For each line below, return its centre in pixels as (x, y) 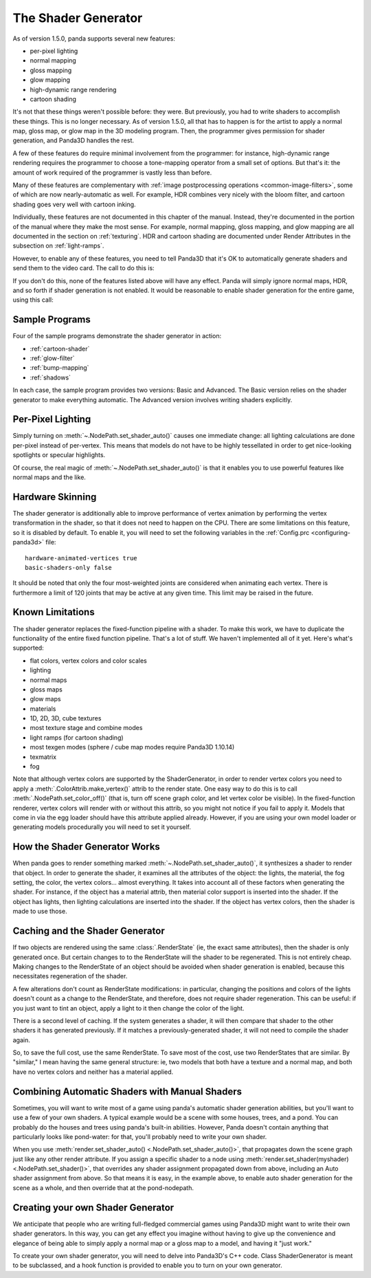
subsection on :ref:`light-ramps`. (58, 246)
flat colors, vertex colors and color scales (89, 661)
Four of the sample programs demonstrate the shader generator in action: (117, 336)
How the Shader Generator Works (87, 847)
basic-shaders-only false (69, 568)
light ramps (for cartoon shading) (77, 737)
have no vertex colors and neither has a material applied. (93, 1072)
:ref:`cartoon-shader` (60, 349)
